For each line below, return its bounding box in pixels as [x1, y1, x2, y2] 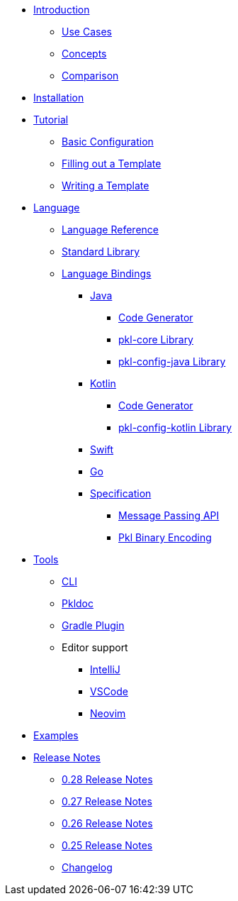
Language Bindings [62, 267, 152, 280]
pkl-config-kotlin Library [118, 421, 232, 433]
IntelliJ [90, 663, 120, 675]
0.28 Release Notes [62, 773, 153, 785]
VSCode [90, 685, 128, 697]
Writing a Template [62, 179, 149, 192]
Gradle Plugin [62, 619, 125, 631]
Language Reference [62, 223, 159, 236]
